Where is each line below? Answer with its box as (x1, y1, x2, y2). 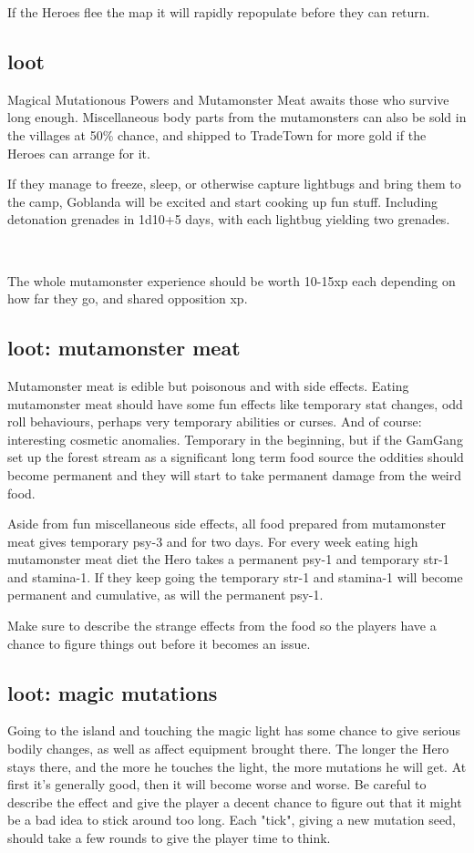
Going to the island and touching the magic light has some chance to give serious (7, 721, 461, 740)
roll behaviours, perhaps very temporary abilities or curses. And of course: (7, 412, 422, 431)
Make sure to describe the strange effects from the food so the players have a (7, 616, 437, 635)
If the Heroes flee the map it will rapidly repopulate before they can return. (7, 3, 430, 21)
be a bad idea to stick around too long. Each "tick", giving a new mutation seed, (7, 810, 456, 829)
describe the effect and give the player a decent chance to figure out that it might (7, 792, 462, 811)
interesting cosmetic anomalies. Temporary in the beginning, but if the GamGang (7, 429, 463, 448)
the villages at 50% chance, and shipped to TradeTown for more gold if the (7, 125, 427, 144)
